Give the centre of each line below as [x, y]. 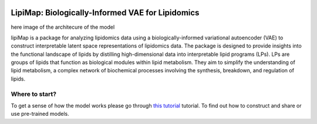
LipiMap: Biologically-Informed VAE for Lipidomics [105, 13]
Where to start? [34, 94]
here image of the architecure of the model [63, 27]
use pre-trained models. [40, 114]
